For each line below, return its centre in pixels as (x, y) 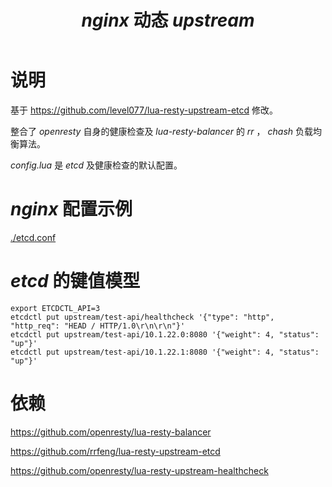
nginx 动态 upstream (168, 20)
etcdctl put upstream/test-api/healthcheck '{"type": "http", (142, 317)
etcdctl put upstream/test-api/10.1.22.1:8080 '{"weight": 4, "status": (165, 352)
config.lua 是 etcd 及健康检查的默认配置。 (96, 165)
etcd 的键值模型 (75, 281)
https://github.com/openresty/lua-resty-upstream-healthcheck (139, 470)
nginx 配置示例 (71, 209)
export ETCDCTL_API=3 (55, 308)
